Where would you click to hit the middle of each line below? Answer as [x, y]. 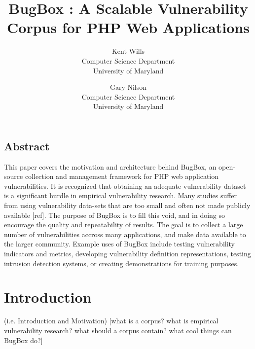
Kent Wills [128, 51]
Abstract [27, 146]
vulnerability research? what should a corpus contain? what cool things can [118, 330]
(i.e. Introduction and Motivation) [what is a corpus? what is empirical [111, 321]
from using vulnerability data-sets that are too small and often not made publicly [127, 205]
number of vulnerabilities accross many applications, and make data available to [125, 234]
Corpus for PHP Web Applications [128, 27]
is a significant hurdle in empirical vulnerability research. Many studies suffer [121, 195]
